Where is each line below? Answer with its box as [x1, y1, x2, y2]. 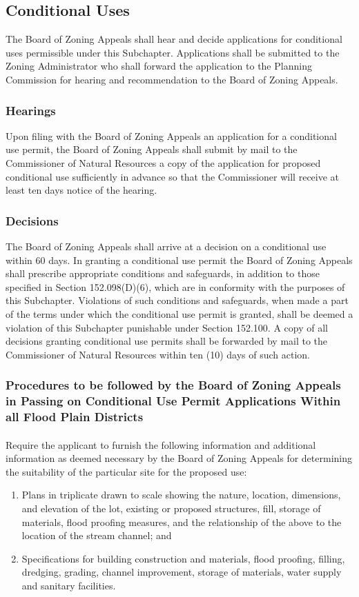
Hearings [6, 101, 56, 119]
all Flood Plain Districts [6, 408, 144, 425]
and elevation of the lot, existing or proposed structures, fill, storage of [21, 500, 321, 515]
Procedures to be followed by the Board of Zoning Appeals [6, 376, 341, 394]
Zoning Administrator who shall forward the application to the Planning [6, 59, 312, 73]
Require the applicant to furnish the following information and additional [6, 437, 316, 452]
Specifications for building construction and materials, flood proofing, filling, [21, 551, 345, 565]
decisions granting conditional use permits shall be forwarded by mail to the [6, 334, 328, 348]
